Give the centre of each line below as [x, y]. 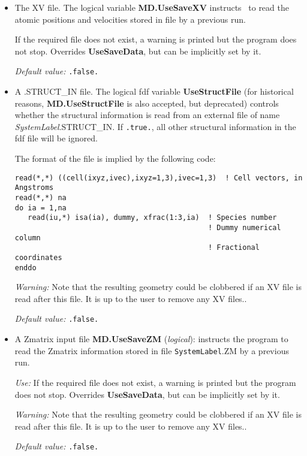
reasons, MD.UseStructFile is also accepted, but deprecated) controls [147, 103]
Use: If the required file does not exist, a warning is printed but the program [155, 382]
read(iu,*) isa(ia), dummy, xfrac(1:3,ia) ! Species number [152, 218]
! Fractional [234, 248]
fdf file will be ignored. [56, 138]
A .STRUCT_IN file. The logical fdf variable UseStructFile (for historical [154, 91]
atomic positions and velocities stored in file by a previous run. [130, 19]
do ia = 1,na [40, 208]
